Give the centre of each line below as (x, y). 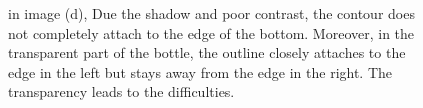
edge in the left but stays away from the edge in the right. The (200, 71)
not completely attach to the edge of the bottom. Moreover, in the (211, 32)
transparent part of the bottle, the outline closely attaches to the (207, 52)
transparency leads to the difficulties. (121, 91)
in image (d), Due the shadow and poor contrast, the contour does (211, 13)
